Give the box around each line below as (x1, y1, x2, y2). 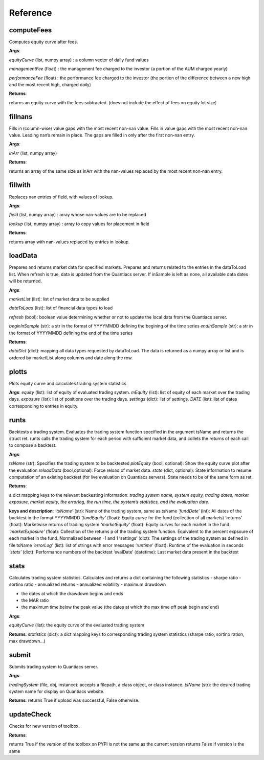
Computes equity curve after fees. (9, 39, 78, 45)
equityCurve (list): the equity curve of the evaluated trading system (9, 622, 144, 628)
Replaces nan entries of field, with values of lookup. (9, 194, 113, 200)
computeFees (9, 26, 52, 34)
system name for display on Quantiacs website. (9, 689, 105, 694)
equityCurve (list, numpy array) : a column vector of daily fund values (9, 57, 149, 63)
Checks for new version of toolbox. (9, 723, 80, 729)
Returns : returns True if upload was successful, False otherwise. (9, 697, 140, 703)
